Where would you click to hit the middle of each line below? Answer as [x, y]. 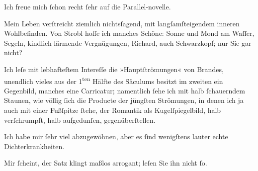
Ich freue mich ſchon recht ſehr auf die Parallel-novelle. [87, 6]
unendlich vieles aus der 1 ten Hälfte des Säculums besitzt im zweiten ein [114, 80]
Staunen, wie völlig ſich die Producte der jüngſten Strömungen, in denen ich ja [124, 100]
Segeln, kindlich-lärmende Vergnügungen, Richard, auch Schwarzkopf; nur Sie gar [128, 43]
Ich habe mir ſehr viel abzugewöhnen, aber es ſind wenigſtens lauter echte [116, 136]
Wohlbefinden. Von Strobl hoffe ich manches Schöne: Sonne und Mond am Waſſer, [129, 33]
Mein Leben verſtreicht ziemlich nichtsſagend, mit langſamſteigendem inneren [122, 23]
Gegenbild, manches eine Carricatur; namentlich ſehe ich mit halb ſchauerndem [125, 90]
